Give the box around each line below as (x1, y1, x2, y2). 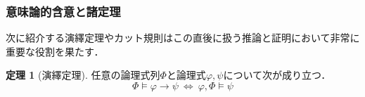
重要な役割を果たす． (6, 44, 104, 58)
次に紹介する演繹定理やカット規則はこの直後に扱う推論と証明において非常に (6, 30, 360, 45)
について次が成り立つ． (223, 67, 331, 82)
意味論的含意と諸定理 (6, 2, 121, 20)
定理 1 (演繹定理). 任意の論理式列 (6, 67, 160, 82)
